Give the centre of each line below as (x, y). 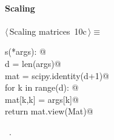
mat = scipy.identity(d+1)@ (57, 75)
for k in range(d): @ (42, 87)
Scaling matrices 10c (48, 31)
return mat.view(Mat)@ (49, 111)
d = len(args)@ (33, 63)
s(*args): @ (25, 51)
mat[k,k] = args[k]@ (42, 99)
